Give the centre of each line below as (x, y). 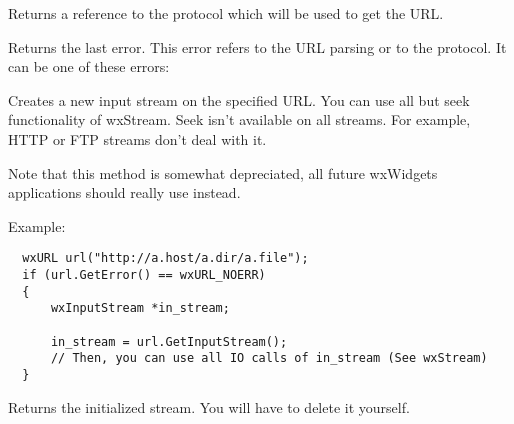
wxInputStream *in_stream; (140, 308)
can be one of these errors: (89, 66)
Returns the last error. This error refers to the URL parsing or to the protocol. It (257, 46)
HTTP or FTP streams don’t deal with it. (137, 138)
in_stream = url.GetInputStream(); (169, 341)
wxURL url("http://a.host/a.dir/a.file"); (165, 258)
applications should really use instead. (124, 192)
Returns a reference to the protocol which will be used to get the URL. (226, 13)
